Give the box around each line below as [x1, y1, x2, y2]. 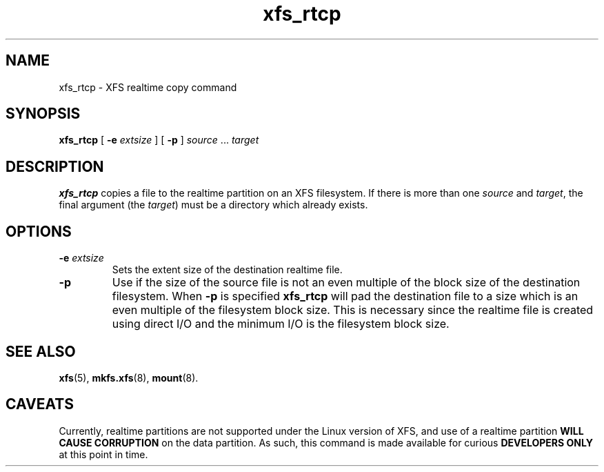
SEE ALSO [6, 342, 76, 360]
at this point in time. [59, 448, 148, 460]
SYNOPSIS [6, 105, 81, 123]
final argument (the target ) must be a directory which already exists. [59, 199, 368, 211]
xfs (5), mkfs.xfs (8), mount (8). [59, 371, 199, 384]
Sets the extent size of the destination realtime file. [112, 264, 343, 276]
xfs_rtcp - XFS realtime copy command [59, 81, 237, 93]
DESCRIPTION [6, 157, 104, 175]
